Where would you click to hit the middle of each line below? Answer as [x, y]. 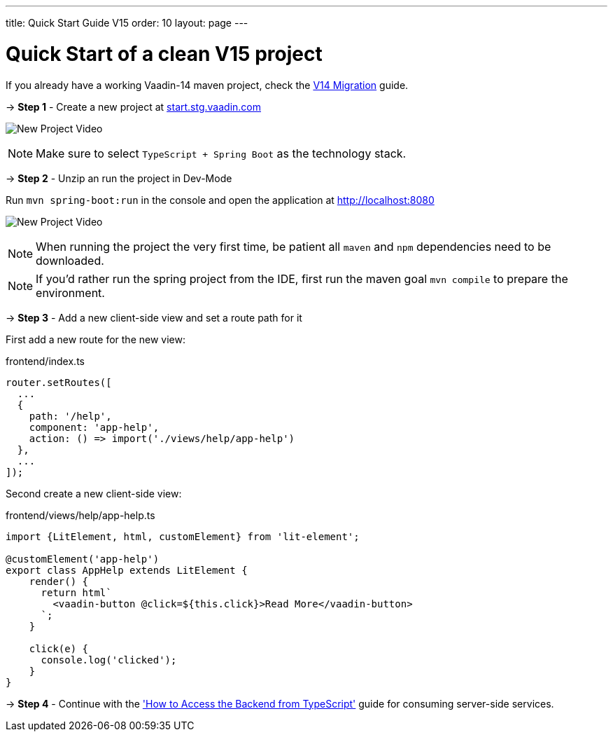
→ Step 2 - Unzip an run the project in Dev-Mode [119, 178]
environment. [70, 292]
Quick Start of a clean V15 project [164, 54]
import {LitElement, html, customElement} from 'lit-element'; [183, 536]
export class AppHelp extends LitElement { [127, 570]
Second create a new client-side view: [94, 493]
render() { [59, 581]
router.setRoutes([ [59, 382]
